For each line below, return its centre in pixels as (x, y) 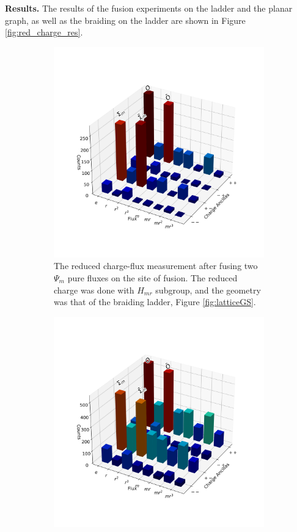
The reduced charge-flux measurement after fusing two (156, 266)
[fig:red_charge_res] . (44, 32)
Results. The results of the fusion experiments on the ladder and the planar (149, 8)
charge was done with (94, 290)
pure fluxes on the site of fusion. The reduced (152, 277)
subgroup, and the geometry (208, 290)
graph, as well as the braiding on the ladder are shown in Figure (125, 20)
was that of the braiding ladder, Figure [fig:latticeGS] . (155, 302)
